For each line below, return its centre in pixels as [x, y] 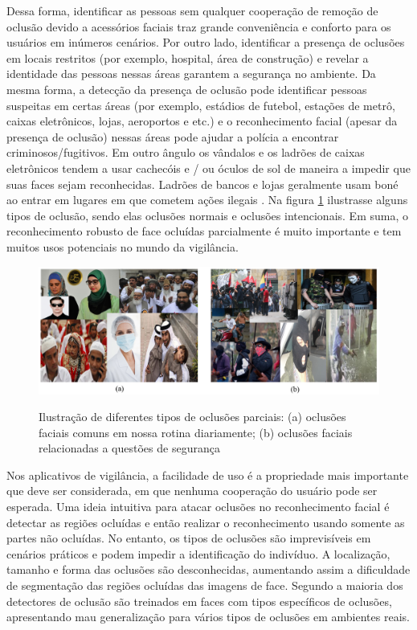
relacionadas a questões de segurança [129, 448]
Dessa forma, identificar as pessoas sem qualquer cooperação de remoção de [192, 10]
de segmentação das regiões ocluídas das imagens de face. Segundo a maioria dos [205, 585]
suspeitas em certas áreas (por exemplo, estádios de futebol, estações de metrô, [201, 105]
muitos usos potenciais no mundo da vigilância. [123, 246]
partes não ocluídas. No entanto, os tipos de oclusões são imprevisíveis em [189, 538]
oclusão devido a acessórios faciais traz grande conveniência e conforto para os [199, 26]
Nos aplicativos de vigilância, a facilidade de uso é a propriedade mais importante [208, 475]
